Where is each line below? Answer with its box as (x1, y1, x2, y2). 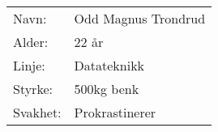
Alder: (13, 32, 49, 51)
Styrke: (13, 79, 53, 98)
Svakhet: (13, 103, 62, 121)
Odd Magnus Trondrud (74, 9, 206, 28)
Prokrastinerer (74, 103, 156, 121)
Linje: (13, 56, 45, 75)
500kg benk (74, 79, 139, 98)
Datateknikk (74, 56, 145, 75)
